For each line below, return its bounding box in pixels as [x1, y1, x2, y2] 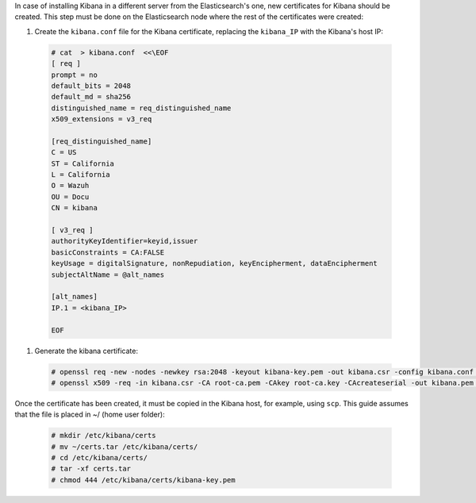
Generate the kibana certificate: [34, 346, 139, 355]
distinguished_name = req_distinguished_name [51, 103, 232, 113]
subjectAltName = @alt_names [51, 270, 165, 279]
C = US [51, 148, 77, 157]
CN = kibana [51, 203, 98, 213]
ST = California [51, 159, 115, 168]
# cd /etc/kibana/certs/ [51, 453, 148, 463]
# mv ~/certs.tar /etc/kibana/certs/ [51, 442, 198, 451]
